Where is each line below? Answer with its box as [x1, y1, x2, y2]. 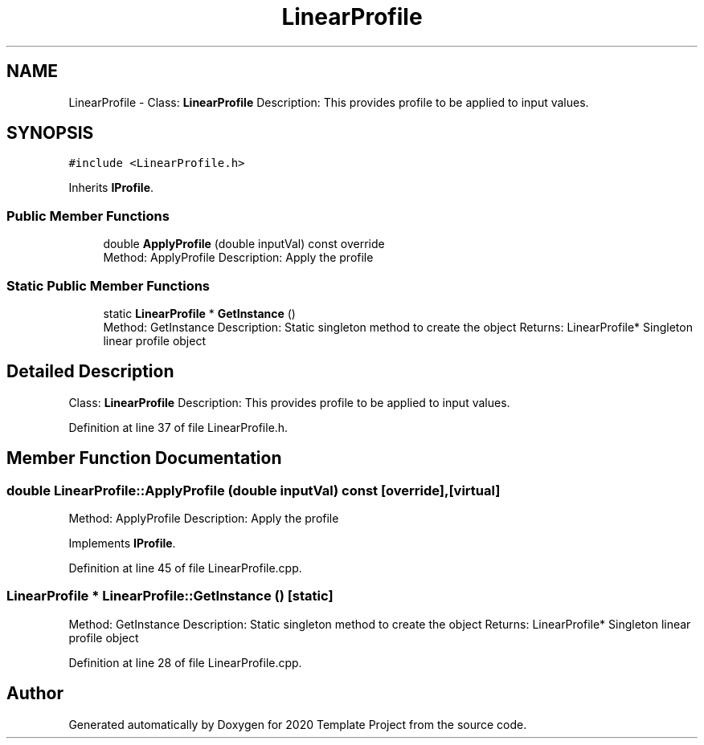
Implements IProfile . [68, 536, 176, 550]
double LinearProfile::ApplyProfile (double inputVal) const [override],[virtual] [6, 482, 501, 499]
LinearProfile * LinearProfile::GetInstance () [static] [6, 588, 334, 605]
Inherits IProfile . [68, 181, 154, 195]
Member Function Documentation [6, 448, 282, 469]
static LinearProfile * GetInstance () [103, 306, 296, 320]
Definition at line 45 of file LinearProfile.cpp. [68, 561, 302, 575]
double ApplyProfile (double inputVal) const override [103, 237, 385, 251]
